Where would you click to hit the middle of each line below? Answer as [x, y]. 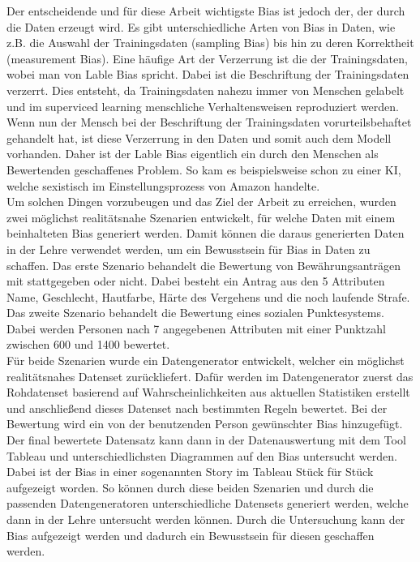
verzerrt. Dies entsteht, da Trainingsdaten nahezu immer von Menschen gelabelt [206, 90]
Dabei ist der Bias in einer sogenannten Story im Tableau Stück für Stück [190, 472]
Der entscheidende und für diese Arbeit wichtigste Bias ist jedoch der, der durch [206, 11]
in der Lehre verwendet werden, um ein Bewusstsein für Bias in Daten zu [189, 249]
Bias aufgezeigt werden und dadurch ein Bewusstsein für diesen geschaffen [191, 535]
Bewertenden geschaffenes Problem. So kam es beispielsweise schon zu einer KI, [204, 169]
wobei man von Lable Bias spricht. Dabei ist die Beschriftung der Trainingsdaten [208, 74]
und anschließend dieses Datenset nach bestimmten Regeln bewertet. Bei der [197, 408]
